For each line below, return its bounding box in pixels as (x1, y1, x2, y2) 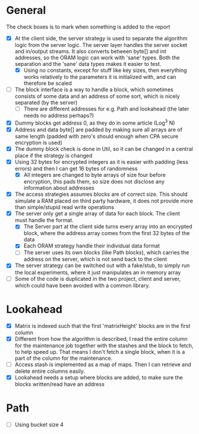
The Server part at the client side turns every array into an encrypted (23, 223, 192, 230)
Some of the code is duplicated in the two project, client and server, (14, 275, 181, 282)
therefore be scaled (23, 80, 72, 87)
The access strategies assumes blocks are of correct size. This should (14, 191, 188, 198)
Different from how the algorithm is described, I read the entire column (14, 335, 188, 342)
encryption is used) (14, 139, 62, 146)
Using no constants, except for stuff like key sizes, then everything (23, 66, 187, 74)
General (6, 4, 46, 17)
